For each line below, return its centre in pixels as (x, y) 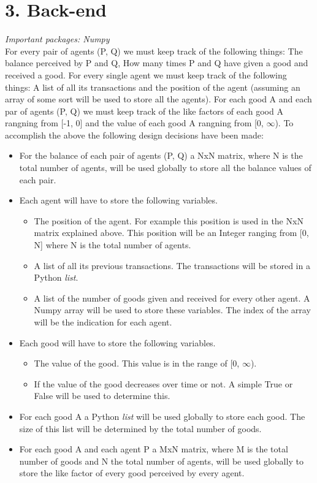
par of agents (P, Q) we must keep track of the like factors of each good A (144, 111)
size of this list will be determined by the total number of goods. (140, 428)
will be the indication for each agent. (103, 322)
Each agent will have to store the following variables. (118, 200)
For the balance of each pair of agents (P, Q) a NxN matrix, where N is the (161, 155)
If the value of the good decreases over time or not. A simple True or (163, 383)
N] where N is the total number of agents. (113, 245)
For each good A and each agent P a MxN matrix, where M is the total (154, 449)
